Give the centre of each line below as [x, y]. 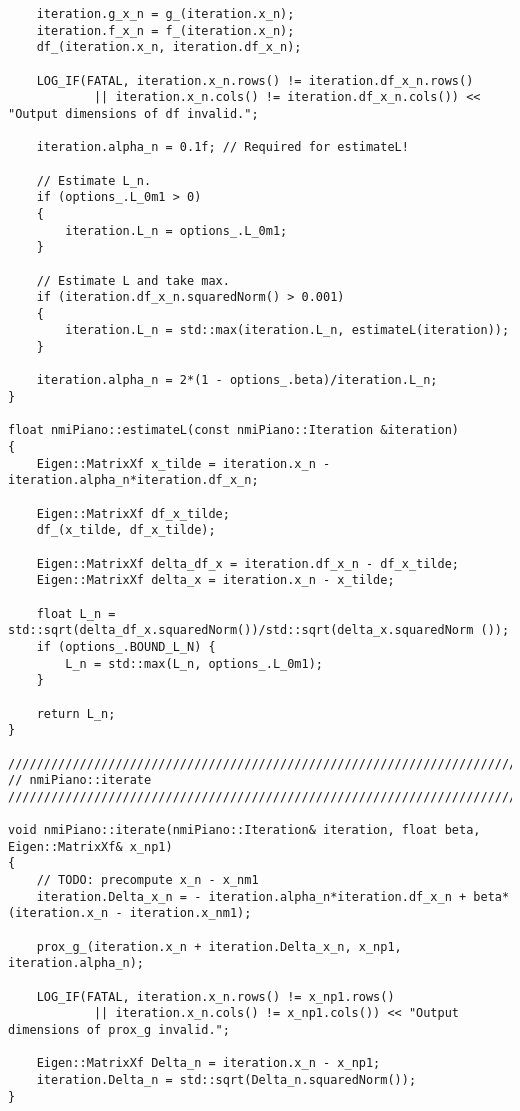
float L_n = [76, 613]
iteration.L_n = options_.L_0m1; [176, 230]
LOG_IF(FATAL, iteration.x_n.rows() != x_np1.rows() [215, 996]
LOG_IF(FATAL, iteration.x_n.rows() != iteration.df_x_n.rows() [255, 80]
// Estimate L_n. [94, 180]
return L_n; [76, 713]
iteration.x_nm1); [190, 913]
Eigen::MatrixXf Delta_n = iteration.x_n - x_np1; [208, 1063]
